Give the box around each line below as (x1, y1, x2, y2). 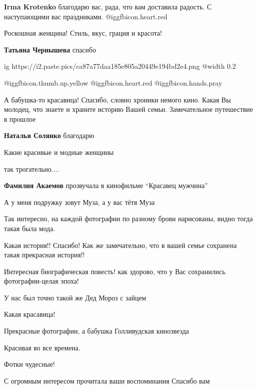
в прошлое (4, 113, 36, 124)
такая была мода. (4, 223, 55, 233)
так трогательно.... (4, 163, 59, 174)
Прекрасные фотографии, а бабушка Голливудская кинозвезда (4, 326, 189, 336)
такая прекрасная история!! (4, 249, 85, 260)
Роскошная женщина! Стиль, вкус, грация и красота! (4, 28, 162, 38)
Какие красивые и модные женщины (4, 146, 114, 157)
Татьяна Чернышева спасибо (4, 44, 96, 54)
